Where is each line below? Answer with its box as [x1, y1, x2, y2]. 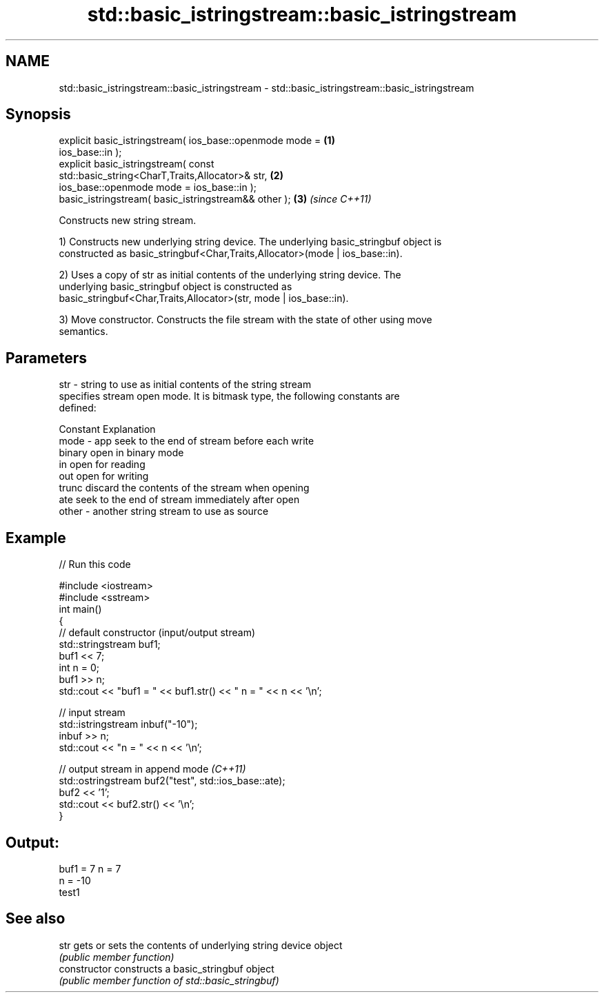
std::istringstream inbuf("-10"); [59, 718, 198, 731]
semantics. [59, 325, 108, 338]
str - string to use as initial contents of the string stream [59, 378, 312, 391]
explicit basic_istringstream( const [59, 158, 214, 170]
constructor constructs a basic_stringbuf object [59, 962, 274, 975]
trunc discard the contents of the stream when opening [59, 482, 310, 494]
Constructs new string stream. [59, 214, 197, 227]
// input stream [59, 706, 125, 719]
